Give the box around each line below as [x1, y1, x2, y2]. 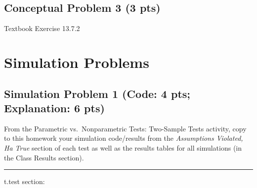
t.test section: [4, 176, 45, 187]
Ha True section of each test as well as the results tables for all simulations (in [4, 142, 242, 153]
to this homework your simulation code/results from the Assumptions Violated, [4, 133, 243, 143]
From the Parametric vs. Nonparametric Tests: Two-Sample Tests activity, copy [4, 123, 247, 133]
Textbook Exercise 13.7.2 [4, 23, 80, 33]
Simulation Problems [4, 52, 149, 72]
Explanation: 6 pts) [4, 100, 105, 115]
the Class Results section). [4, 152, 84, 162]
